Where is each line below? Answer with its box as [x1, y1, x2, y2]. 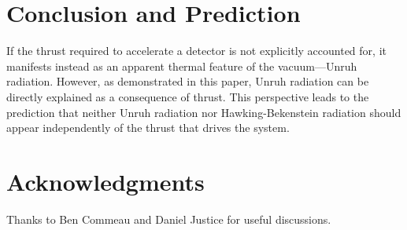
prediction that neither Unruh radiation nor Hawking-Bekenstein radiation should [6, 104, 401, 120]
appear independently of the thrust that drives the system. [6, 119, 290, 136]
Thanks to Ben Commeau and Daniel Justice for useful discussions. [6, 210, 331, 227]
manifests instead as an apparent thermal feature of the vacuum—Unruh [6, 57, 357, 74]
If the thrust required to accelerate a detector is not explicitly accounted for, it [6, 42, 387, 59]
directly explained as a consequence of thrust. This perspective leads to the [6, 88, 369, 104]
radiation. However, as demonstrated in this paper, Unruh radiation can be [6, 73, 369, 89]
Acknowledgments [6, 165, 205, 197]
